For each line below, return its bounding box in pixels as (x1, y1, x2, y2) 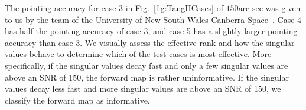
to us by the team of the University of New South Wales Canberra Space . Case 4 (5, 13, 302, 25)
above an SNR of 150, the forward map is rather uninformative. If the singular (5, 71, 289, 83)
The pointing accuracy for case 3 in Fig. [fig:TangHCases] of (5, 2, 223, 14)
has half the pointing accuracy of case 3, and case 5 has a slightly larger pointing (5, 25, 298, 37)
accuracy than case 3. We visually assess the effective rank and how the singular (5, 36, 295, 48)
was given (265, 2, 301, 14)
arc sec (238, 5, 263, 13)
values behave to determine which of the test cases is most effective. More (5, 48, 272, 60)
